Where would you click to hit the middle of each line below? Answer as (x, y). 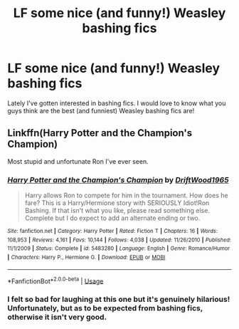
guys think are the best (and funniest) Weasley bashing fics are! (101, 110)
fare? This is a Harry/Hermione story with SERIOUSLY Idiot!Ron (117, 203)
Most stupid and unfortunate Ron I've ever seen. (78, 161)
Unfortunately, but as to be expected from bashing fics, (105, 308)
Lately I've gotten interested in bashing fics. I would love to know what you (117, 103)
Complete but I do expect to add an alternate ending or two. (112, 218)
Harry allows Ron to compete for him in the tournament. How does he (127, 195)
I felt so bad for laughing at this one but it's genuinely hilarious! (119, 299)
